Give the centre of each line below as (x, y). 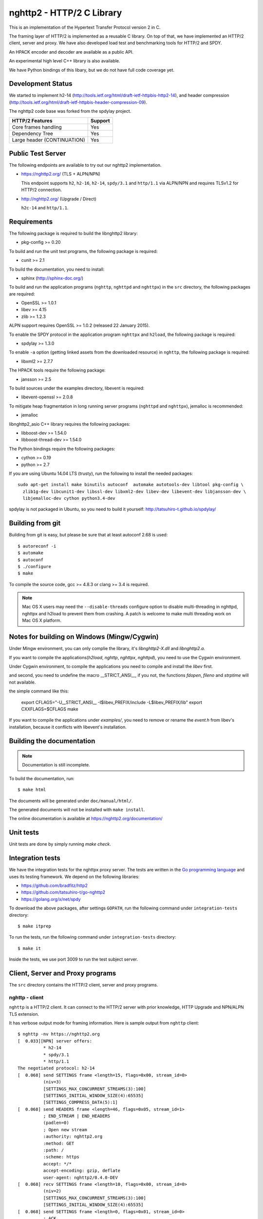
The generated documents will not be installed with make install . (77, 810)
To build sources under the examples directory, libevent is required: (77, 388)
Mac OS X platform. (42, 620)
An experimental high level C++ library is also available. (65, 61)
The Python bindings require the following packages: (62, 449)
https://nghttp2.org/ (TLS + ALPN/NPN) (61, 174)
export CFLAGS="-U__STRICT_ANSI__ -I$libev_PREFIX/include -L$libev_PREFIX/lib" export (112, 702)
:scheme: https (61, 1157)
